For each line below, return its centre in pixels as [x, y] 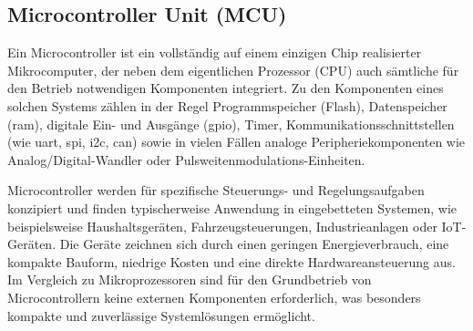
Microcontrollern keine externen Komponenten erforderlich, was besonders [214, 297]
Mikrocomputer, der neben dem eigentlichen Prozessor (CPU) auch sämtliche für [233, 70]
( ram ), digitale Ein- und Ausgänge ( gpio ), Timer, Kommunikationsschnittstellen [231, 124]
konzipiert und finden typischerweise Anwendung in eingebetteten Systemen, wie [232, 207]
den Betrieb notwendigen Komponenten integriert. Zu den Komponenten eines [226, 88]
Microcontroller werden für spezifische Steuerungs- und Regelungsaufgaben [216, 190]
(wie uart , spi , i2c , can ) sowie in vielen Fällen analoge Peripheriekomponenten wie [236, 142]
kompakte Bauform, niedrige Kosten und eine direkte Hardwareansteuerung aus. [231, 261]
